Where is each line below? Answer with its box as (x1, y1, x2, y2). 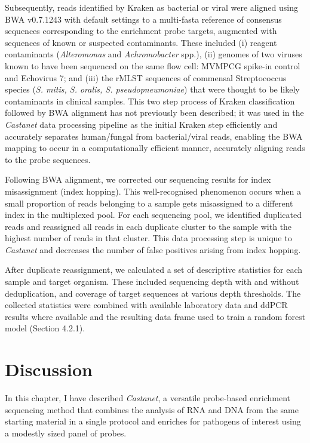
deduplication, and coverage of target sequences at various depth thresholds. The (5, 287, 301, 299)
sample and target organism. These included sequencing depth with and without (5, 275, 299, 288)
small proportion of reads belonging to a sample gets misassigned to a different (5, 196, 293, 209)
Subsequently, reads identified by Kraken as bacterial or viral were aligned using (5, 1, 298, 13)
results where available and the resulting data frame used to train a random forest (5, 310, 306, 322)
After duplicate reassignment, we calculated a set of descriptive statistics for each (5, 263, 303, 276)
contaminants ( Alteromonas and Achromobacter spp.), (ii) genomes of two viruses (5, 48, 302, 60)
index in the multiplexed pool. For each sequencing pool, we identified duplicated (5, 208, 302, 221)
